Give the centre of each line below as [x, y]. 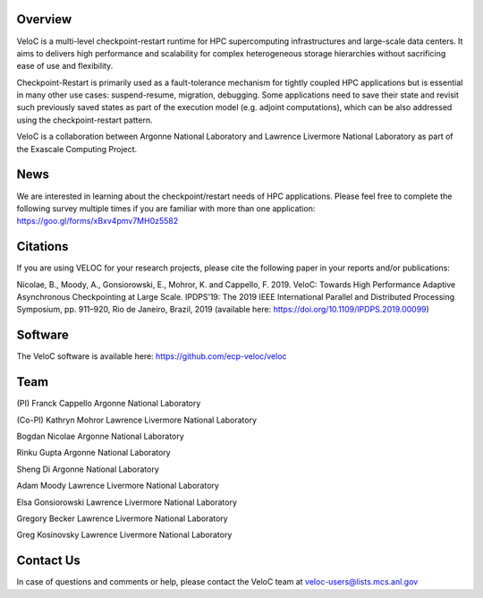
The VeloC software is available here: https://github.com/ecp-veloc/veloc [152, 356]
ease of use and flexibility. [65, 66]
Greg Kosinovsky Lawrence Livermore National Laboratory [124, 535]
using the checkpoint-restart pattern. [85, 120]
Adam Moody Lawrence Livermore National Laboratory [118, 486]
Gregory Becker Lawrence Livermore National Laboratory [122, 518]
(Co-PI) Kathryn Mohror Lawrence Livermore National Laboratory [137, 420]
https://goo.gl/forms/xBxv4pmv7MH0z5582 [97, 221]
